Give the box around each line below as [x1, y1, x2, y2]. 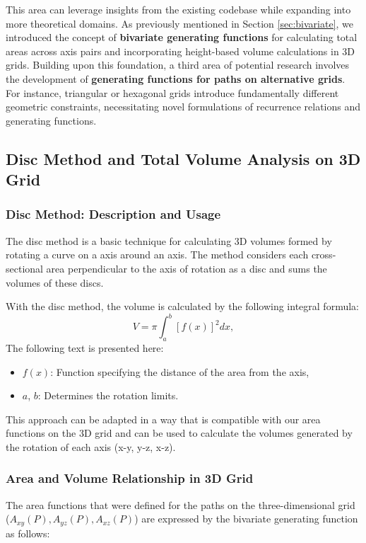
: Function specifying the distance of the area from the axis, [50, 364, 309, 379]
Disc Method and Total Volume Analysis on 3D [6, 147, 361, 169]
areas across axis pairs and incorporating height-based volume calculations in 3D [6, 43, 355, 58]
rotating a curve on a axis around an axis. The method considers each [6, 247, 309, 262]
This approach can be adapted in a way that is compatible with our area [6, 411, 321, 426]
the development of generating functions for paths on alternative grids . [6, 71, 346, 86]
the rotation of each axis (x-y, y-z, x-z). [6, 439, 176, 454]
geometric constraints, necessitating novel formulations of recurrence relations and [6, 99, 360, 114]
